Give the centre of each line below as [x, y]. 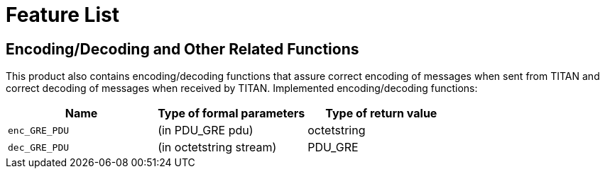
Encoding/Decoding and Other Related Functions [182, 49]
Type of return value [381, 114]
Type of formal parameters [231, 114]
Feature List [62, 15]
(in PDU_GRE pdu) [206, 130]
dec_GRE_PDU [39, 147]
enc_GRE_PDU [39, 130]
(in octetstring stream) [217, 147]
